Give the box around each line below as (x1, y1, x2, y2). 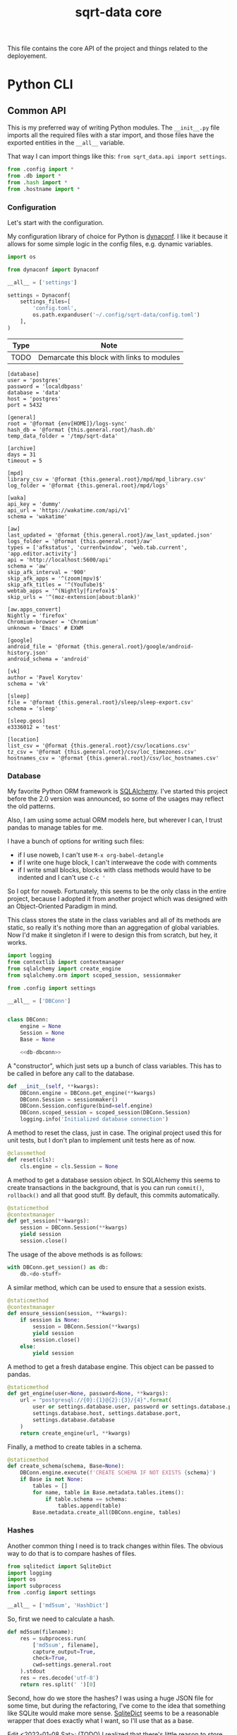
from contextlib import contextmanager (7, 958, 125, 966)
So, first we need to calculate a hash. (7, 1615, 115, 1623)
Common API (7, 104, 66, 117)
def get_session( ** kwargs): (7, 1218, 90, 1225)
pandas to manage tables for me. (7, 823, 104, 832)
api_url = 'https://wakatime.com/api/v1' (7, 507, 131, 514)
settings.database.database (32, 1416, 115, 1424)
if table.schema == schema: (44, 1495, 128, 1503)
